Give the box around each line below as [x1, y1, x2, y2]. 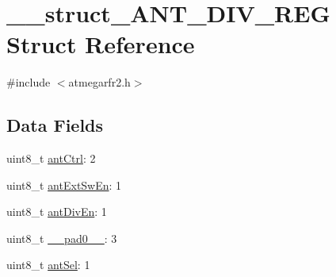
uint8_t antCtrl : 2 [6, 150, 96, 167]
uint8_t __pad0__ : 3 [6, 229, 117, 246]
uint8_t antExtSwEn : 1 [6, 176, 122, 193]
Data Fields [6, 113, 104, 137]
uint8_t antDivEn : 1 [6, 203, 107, 220]
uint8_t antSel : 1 [6, 256, 90, 273]
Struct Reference [6, 28, 195, 60]
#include [6, 74, 51, 90]
